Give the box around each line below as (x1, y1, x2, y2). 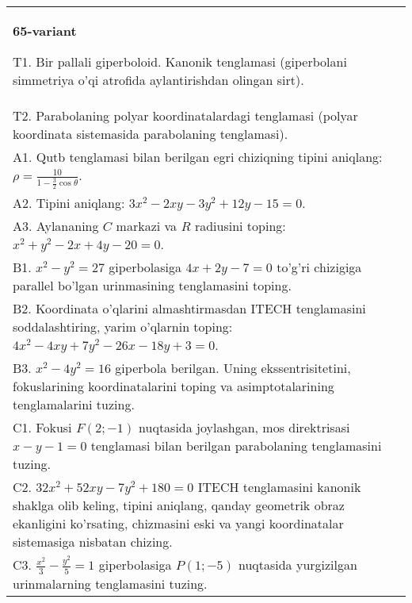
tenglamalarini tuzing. (13, 395, 135, 414)
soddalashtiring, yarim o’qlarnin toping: (13, 317, 233, 336)
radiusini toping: (194, 217, 286, 236)
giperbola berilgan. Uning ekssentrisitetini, (115, 359, 351, 378)
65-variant (13, 21, 77, 40)
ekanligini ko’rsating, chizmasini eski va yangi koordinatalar (13, 514, 344, 533)
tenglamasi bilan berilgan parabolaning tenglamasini (90, 436, 382, 455)
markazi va (116, 217, 177, 236)
